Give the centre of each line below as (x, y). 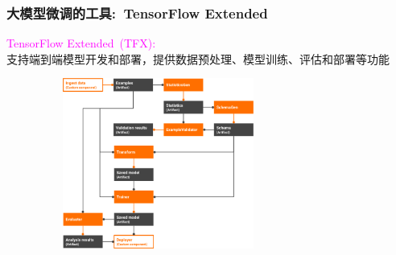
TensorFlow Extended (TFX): (81, 43)
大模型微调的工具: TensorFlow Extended (137, 12)
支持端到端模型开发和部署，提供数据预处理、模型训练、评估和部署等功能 (198, 58)
